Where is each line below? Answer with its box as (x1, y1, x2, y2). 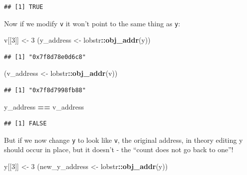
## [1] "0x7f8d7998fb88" (4, 87, 86, 94)
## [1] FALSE (4, 120, 47, 127)
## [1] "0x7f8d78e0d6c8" (4, 53, 86, 60)
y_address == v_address (4, 101, 84, 112)
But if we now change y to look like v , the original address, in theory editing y (4, 134, 243, 145)
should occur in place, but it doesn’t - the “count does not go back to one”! (4, 144, 234, 155)
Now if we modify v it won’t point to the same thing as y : (4, 18, 180, 28)
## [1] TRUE (4, 3, 43, 10)
